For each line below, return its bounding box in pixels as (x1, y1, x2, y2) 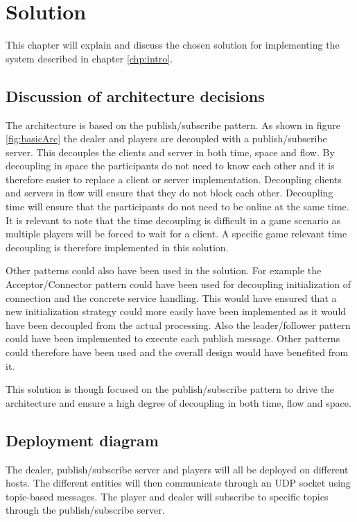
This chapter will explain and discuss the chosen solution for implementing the (6, 37, 340, 52)
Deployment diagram (6, 429, 159, 451)
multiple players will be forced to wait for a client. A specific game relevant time (6, 226, 347, 241)
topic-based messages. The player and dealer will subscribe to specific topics (6, 489, 329, 503)
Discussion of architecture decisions (6, 85, 265, 106)
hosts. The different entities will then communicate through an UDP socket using (6, 475, 351, 490)
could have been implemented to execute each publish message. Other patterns (6, 331, 340, 346)
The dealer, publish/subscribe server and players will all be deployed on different (6, 462, 349, 476)
